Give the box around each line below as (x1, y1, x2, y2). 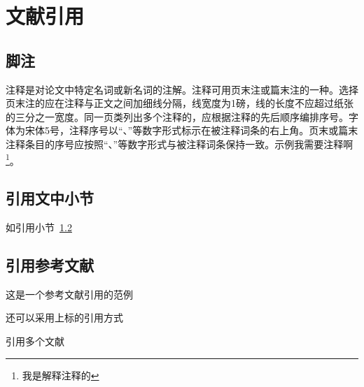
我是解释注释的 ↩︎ (22, 367, 99, 382)
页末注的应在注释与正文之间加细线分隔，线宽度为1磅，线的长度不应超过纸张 (6, 96, 353, 110)
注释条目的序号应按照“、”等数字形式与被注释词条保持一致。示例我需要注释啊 (6, 136, 353, 151)
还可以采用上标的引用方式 (6, 310, 123, 325)
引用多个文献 (6, 333, 64, 348)
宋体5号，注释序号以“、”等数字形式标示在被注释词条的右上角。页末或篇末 (24, 123, 358, 138)
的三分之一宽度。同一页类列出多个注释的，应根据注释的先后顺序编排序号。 (6, 109, 349, 124)
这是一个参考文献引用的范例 (6, 286, 133, 301)
